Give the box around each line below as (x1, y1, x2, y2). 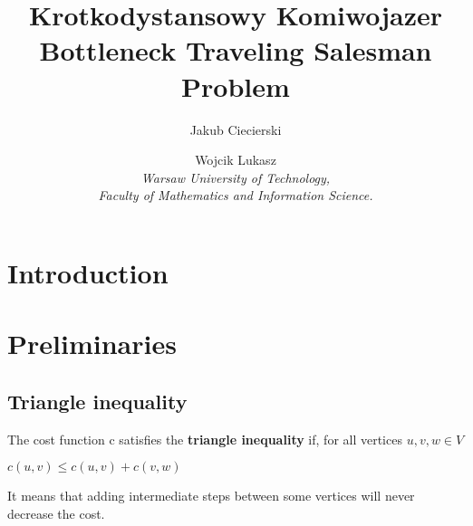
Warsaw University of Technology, (140, 167, 331, 186)
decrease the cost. (7, 503, 105, 522)
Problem (181, 67, 290, 104)
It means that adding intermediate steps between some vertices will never (7, 486, 415, 505)
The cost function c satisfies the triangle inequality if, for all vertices (7, 429, 402, 448)
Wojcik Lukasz (195, 150, 276, 169)
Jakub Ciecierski (189, 120, 282, 139)
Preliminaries (7, 325, 177, 362)
